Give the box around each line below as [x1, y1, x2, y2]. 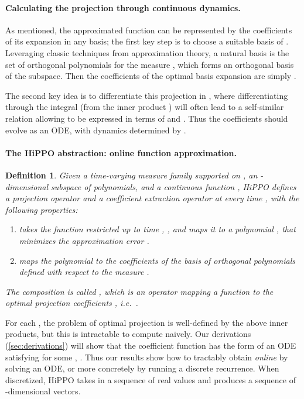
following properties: [5, 203, 78, 215]
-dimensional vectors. [5, 385, 81, 397]
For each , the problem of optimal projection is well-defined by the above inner [5, 316, 288, 328]
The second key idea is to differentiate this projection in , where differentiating [5, 89, 288, 101]
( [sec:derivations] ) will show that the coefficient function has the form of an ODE [5, 339, 296, 352]
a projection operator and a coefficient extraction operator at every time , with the [5, 192, 299, 204]
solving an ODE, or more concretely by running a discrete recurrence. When [5, 362, 279, 374]
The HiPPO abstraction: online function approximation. [5, 146, 237, 159]
